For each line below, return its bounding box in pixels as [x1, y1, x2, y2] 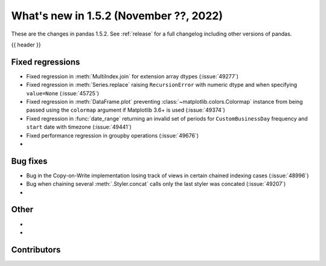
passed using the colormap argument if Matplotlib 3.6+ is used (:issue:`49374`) [26, 106, 226, 114]
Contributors [11, 244, 61, 255]
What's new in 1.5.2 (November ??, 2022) [11, 9, 223, 22]
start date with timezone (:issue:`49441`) [26, 124, 132, 131]
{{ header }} [11, 41, 42, 48]
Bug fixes [11, 156, 48, 166]
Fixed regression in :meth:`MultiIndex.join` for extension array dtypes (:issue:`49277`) [26, 72, 238, 80]
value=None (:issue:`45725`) [26, 89, 100, 97]
